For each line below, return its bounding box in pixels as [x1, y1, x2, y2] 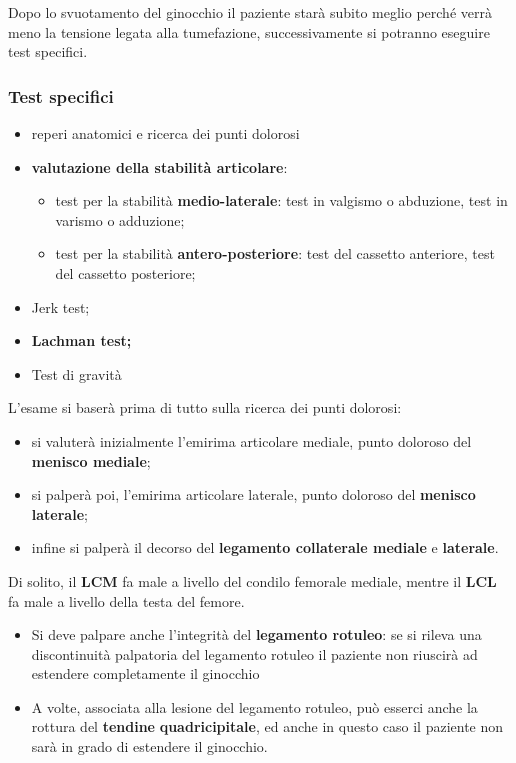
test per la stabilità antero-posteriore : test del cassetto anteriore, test [55, 243, 495, 264]
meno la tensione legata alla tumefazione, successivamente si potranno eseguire [8, 21, 490, 42]
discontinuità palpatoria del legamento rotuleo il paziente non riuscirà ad [31, 643, 478, 664]
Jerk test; [31, 296, 90, 317]
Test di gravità [31, 363, 122, 384]
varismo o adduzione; [55, 209, 185, 230]
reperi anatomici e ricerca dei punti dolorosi [31, 123, 300, 143]
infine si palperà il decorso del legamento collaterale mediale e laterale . [31, 537, 499, 558]
